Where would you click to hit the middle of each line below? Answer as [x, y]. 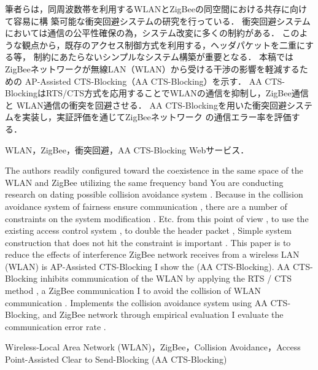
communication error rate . [56, 326]
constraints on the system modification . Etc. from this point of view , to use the [157, 218]
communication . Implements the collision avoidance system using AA [136, 302]
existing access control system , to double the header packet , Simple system [148, 230]
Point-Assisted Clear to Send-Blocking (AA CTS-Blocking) [116, 359]
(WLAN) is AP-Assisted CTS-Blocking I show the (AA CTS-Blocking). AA [148, 266]
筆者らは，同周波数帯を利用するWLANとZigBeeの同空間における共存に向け [156, 9]
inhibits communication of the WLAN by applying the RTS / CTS [166, 278]
